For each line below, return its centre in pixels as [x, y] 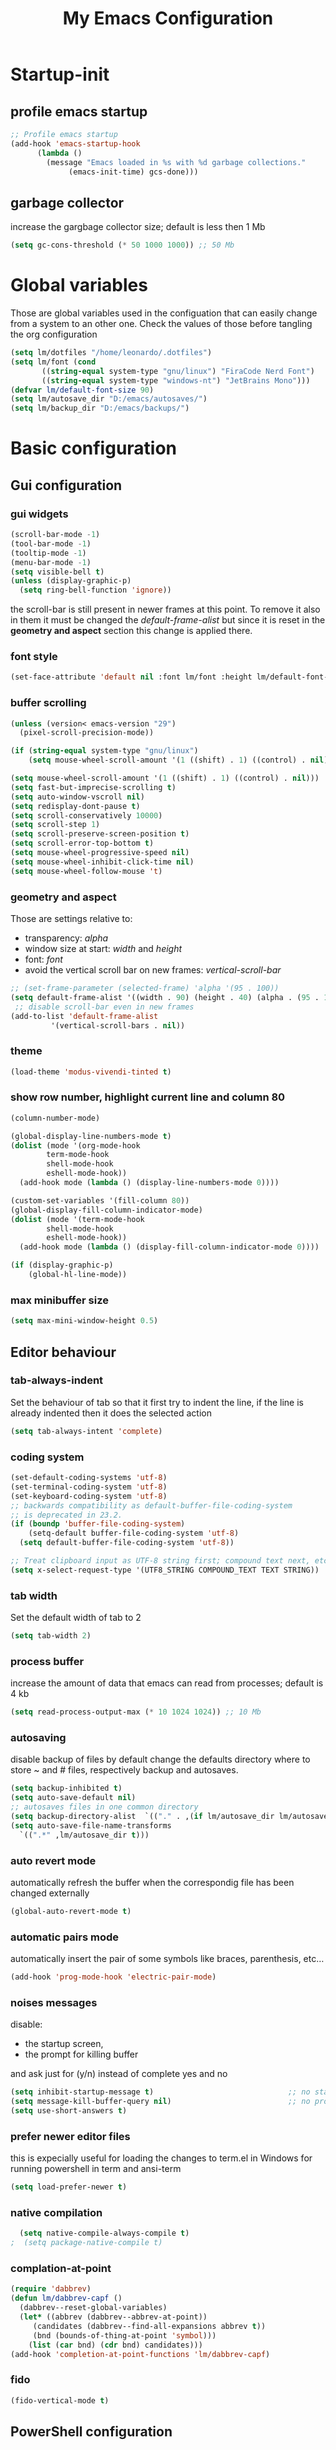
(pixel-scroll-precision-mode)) [87, 733]
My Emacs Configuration [168, 18]
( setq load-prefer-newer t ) [69, 2187]
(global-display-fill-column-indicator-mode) [106, 1210]
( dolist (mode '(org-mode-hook [75, 1145]
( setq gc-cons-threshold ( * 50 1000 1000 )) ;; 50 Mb [122, 245]
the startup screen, [64, 2044]
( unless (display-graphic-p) [71, 581]
